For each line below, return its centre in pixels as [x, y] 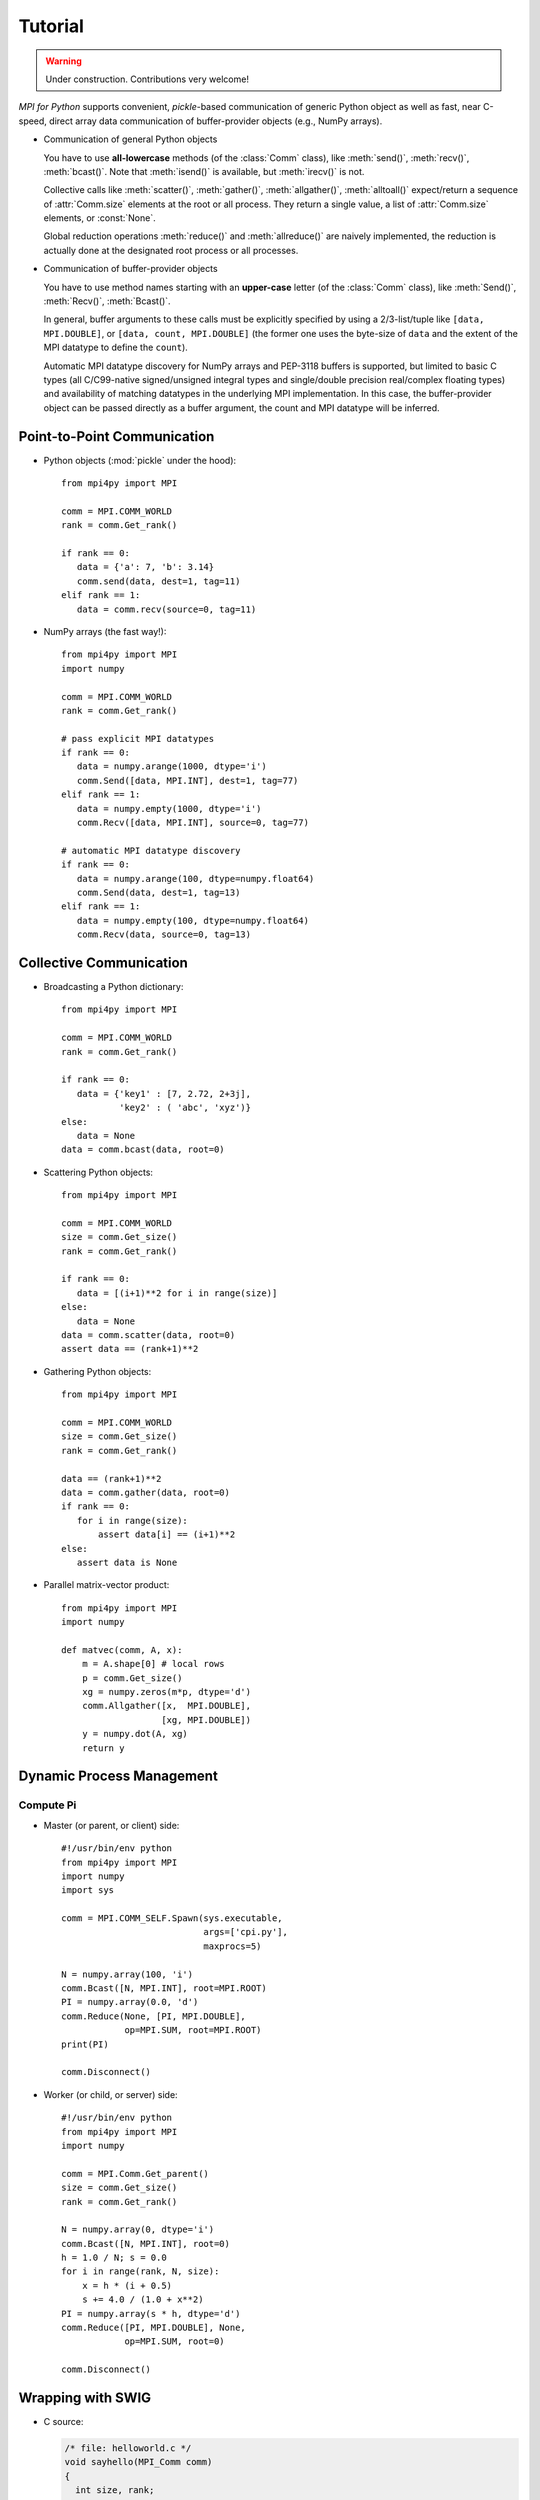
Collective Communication [103, 962]
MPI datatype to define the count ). [116, 347]
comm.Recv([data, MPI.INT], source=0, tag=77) [193, 823]
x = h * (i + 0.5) [127, 2285]
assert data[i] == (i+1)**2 [167, 1534]
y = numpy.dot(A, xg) [135, 1734]
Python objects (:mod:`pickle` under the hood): [140, 460]
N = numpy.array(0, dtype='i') [138, 2229]
